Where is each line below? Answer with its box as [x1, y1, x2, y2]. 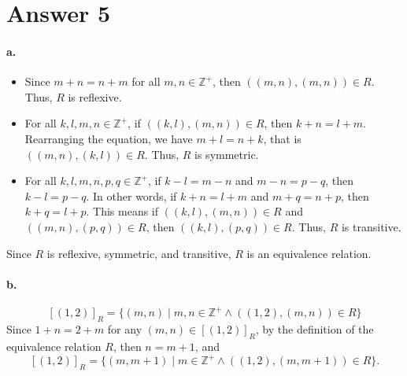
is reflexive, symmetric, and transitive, [46, 245, 231, 261]
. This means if [86, 203, 159, 219]
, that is [263, 130, 302, 146]
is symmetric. [194, 146, 259, 162]
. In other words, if [86, 187, 177, 204]
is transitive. [341, 218, 401, 234]
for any [107, 321, 142, 337]
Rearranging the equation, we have [24, 130, 193, 146]
